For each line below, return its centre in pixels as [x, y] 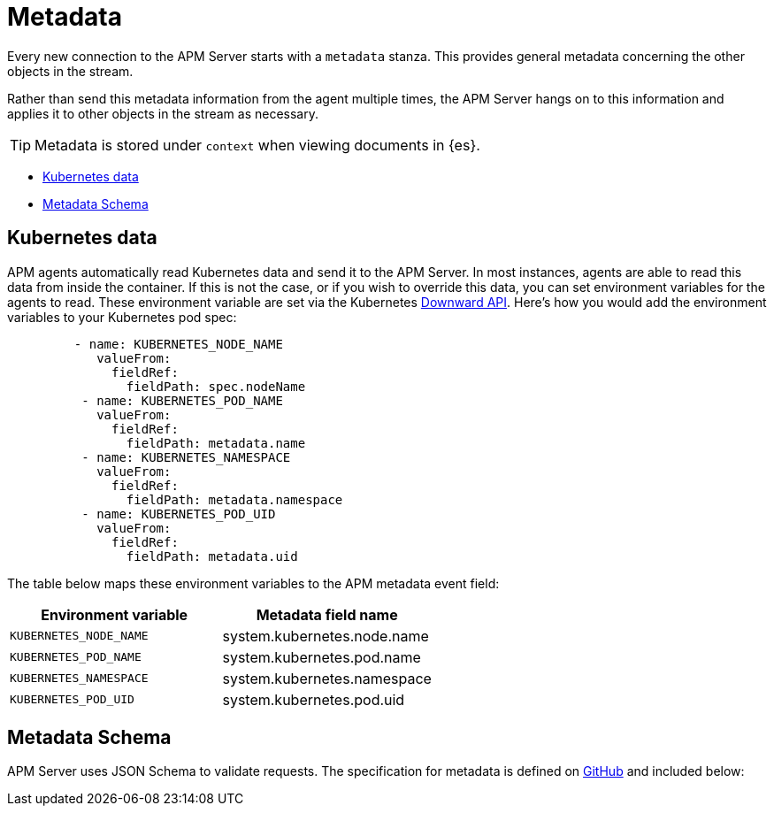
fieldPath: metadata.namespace [234, 499]
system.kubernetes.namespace [327, 678]
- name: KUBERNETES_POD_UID [179, 514]
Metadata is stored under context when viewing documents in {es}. [257, 145]
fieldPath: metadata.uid [212, 556]
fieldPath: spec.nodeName [216, 386]
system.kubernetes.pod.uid [314, 699]
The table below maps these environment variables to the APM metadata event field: [253, 583]
